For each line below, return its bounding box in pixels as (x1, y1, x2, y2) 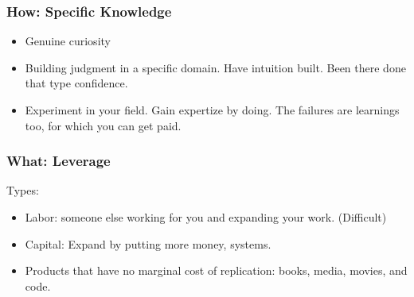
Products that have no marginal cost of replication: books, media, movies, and (25, 262, 408, 279)
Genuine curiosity (25, 33, 111, 49)
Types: (6, 182, 39, 199)
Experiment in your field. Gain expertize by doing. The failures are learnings (25, 102, 400, 118)
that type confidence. (25, 75, 128, 91)
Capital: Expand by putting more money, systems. (25, 235, 271, 252)
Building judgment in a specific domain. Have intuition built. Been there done (25, 59, 406, 75)
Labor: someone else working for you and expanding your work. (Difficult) (25, 209, 387, 225)
